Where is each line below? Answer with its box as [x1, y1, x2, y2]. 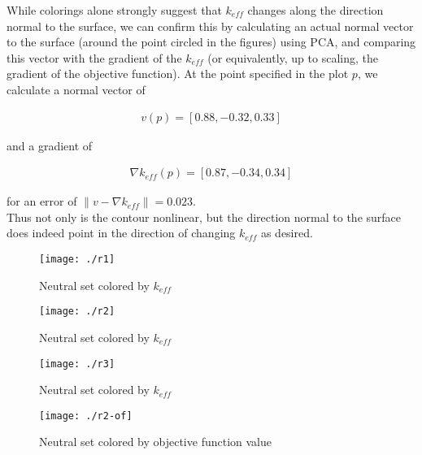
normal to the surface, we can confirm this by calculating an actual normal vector [7, 17, 414, 34]
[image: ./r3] [39, 357, 115, 370]
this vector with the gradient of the [7, 49, 182, 66]
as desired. [260, 224, 313, 241]
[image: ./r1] [39, 253, 115, 265]
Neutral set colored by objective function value [39, 433, 272, 450]
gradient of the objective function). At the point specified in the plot [7, 65, 349, 82]
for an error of [7, 193, 77, 210]
